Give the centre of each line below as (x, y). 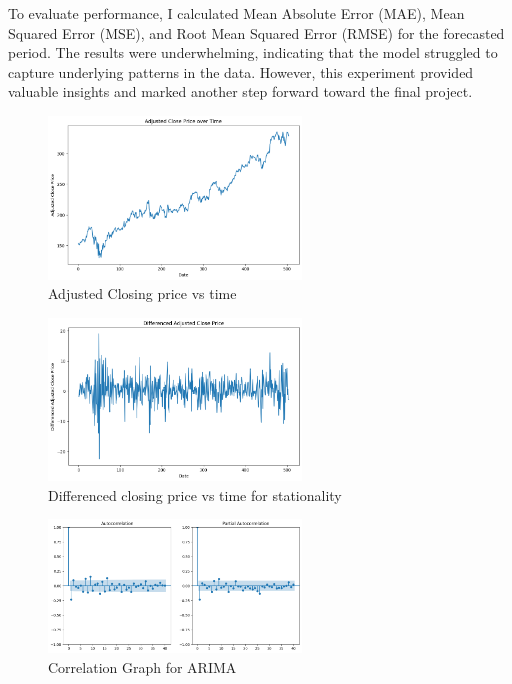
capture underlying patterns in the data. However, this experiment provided (241, 71)
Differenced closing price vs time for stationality (195, 494)
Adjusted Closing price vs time (142, 293)
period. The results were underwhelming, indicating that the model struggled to (253, 52)
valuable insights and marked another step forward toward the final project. (240, 91)
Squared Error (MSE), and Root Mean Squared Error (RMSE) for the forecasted (256, 32)
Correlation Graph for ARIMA (142, 666)
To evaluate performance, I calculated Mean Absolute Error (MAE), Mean (236, 13)
